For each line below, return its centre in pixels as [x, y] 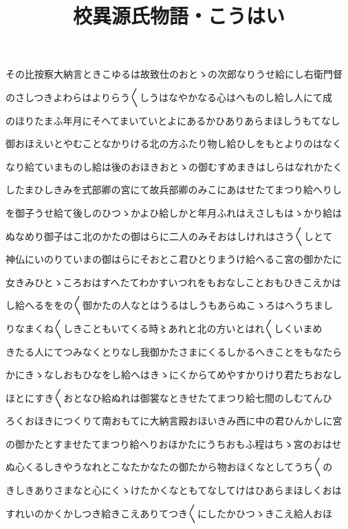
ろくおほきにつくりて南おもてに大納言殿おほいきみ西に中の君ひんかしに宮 [174, 421]
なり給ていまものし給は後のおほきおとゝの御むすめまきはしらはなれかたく [174, 166]
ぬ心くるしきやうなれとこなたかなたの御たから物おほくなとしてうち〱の [169, 467]
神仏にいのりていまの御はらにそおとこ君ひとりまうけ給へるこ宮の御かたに [174, 259]
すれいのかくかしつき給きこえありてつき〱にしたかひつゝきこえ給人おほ [169, 513]
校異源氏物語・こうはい [178, 15]
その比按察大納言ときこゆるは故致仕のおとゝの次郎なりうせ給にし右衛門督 [174, 74]
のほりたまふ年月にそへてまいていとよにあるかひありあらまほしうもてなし [173, 120]
